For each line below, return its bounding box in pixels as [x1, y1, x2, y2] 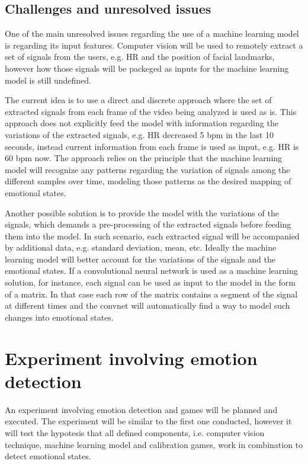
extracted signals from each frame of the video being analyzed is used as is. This [5, 105, 297, 117]
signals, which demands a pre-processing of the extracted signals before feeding [5, 218, 291, 231]
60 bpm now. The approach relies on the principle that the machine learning [5, 152, 283, 164]
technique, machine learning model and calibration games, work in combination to [5, 438, 303, 450]
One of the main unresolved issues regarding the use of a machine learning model [5, 27, 299, 40]
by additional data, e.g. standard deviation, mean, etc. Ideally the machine [5, 241, 277, 254]
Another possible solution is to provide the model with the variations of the [5, 206, 279, 219]
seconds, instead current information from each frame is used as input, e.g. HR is [5, 140, 299, 152]
